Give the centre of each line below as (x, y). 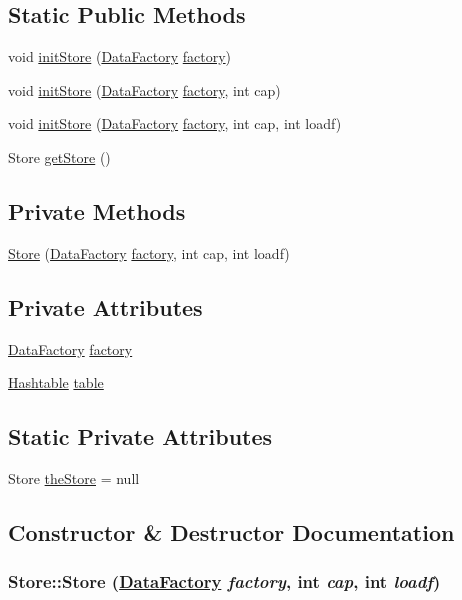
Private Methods (97, 210)
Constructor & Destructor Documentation (231, 531)
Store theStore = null (74, 477)
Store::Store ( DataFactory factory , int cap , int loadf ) (224, 581)
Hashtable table (56, 382)
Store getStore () (59, 156)
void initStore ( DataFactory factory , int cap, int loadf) (175, 123)
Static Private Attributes (140, 436)
